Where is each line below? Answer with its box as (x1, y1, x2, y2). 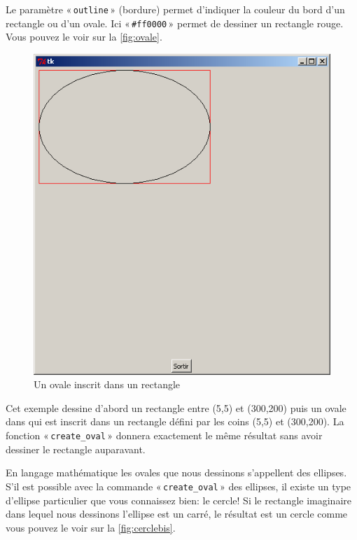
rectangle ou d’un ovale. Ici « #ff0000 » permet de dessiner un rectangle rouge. (6, 15, 344, 30)
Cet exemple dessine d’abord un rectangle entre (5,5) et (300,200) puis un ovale (6, 400, 346, 415)
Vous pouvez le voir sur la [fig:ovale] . (6, 29, 162, 44)
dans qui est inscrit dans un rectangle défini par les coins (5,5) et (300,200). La (6, 414, 344, 429)
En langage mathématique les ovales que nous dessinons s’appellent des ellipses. (6, 465, 347, 480)
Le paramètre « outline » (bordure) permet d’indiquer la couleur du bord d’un (6, 2, 345, 16)
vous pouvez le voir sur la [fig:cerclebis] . (6, 520, 176, 534)
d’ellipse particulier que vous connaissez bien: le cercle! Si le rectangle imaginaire (6, 492, 351, 507)
